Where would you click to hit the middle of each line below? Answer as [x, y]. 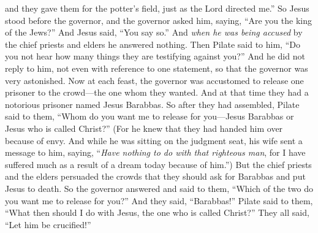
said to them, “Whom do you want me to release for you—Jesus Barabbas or [150, 116]
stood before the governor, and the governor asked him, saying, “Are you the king [158, 20]
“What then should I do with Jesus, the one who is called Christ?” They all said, [157, 212]
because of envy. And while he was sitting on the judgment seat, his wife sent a [154, 140]
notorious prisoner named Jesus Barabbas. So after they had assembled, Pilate [152, 104]
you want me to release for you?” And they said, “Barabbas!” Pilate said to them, [159, 200]
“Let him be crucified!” [48, 224]
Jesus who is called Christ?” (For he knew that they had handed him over [144, 128]
